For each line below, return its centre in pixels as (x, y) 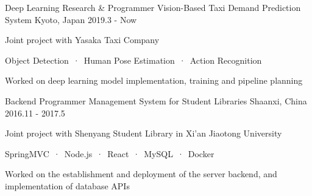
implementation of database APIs (67, 185)
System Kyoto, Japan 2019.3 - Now (71, 19)
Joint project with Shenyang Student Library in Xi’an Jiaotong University (144, 133)
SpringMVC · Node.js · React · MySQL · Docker (110, 153)
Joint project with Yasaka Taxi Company (82, 40)
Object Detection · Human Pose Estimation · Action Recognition (133, 60)
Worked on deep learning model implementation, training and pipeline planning (154, 80)
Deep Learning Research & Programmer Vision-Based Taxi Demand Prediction (153, 7)
